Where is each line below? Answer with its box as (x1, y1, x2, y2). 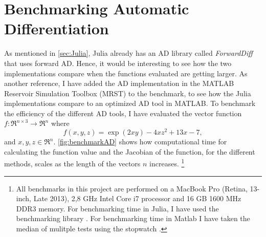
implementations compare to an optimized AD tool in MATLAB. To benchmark (4, 98, 256, 109)
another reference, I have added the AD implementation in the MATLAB (4, 78, 234, 89)
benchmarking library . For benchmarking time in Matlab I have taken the (16, 213, 250, 224)
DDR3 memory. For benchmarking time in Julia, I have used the (16, 203, 219, 213)
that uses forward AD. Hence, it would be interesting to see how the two (4, 57, 232, 68)
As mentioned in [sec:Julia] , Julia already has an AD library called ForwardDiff (4, 48, 253, 58)
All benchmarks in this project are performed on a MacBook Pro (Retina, (16, 183, 248, 193)
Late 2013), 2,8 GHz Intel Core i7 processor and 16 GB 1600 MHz (33, 193, 241, 204)
